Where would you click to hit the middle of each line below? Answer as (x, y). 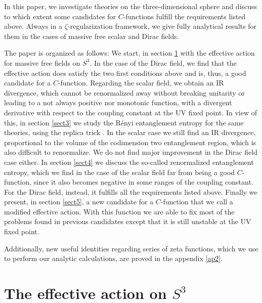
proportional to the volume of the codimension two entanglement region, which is (130, 142)
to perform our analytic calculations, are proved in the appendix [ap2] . (114, 258)
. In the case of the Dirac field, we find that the (163, 62)
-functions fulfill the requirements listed (184, 16)
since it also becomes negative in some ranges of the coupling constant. (143, 182)
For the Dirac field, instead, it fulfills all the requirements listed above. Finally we (131, 191)
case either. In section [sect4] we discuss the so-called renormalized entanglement (129, 162)
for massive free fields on (42, 62)
